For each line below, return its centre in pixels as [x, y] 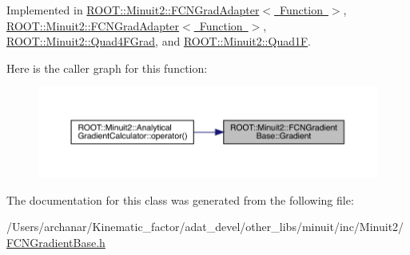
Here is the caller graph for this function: [107, 68]
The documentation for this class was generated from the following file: [180, 199]
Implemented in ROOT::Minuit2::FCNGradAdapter [133, 10]
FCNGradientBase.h [56, 242]
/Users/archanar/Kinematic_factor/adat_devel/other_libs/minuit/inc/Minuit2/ [205, 227]
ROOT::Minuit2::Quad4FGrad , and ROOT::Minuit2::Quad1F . [159, 41]
